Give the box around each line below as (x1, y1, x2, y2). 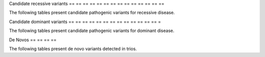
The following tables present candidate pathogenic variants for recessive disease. (9, 10, 175, 16)
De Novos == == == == (9, 37, 57, 43)
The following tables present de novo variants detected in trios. (9, 46, 137, 52)
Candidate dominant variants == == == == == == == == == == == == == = (9, 19, 161, 25)
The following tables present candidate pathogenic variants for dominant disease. (9, 28, 174, 34)
